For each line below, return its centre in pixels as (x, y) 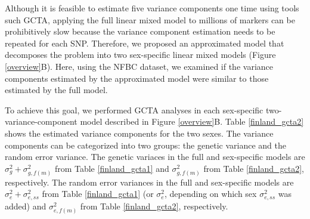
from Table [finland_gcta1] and (112, 168)
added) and (26, 206)
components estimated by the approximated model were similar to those (137, 78)
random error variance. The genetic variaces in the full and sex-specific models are (155, 157)
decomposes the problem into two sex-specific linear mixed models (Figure (140, 55)
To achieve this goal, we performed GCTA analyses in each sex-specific (134, 110)
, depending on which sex (210, 194)
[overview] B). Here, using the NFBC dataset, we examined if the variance (139, 66)
